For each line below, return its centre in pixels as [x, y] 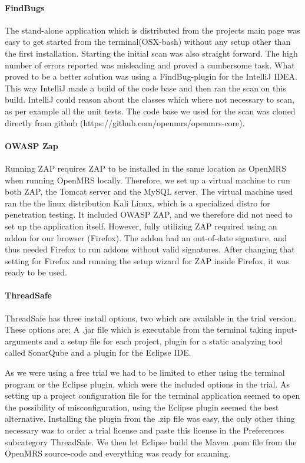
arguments [24, 341]
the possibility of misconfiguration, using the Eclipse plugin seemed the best [142, 407]
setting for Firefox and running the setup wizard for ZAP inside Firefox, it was [147, 260]
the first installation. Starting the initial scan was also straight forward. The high [151, 53]
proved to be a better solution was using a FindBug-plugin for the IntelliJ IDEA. [151, 76]
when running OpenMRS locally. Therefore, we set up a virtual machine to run [147, 180]
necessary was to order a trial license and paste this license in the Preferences [145, 430]
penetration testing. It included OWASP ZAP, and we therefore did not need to [149, 214]
